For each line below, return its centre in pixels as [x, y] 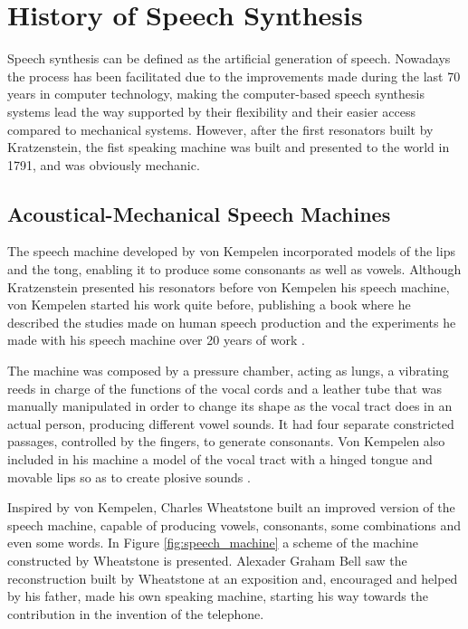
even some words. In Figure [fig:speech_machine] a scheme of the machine [213, 543]
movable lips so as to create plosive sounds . [129, 477]
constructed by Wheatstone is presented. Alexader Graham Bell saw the [207, 560]
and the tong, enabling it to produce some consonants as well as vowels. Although [234, 269]
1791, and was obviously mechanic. [104, 164]
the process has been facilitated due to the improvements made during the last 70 [234, 76]
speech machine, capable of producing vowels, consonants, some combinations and [234, 524]
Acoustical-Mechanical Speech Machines [199, 213]
